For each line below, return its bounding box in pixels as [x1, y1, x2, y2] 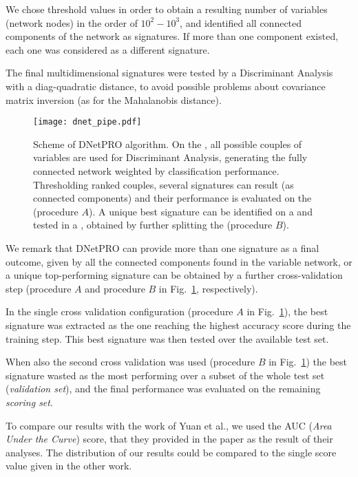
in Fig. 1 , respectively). [158, 281, 258, 295]
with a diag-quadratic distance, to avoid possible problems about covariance [6, 78, 326, 93]
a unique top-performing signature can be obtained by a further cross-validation [6, 268, 343, 282]
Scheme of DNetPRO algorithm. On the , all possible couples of [33, 136, 302, 151]
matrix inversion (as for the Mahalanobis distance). [6, 92, 222, 107]
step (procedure [6, 281, 72, 295]
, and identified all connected [180, 15, 302, 30]
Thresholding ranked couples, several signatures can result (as [33, 177, 294, 191]
